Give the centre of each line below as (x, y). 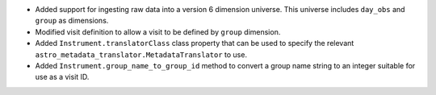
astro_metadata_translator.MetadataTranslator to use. (141, 54)
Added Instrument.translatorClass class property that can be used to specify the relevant (195, 43)
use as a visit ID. (62, 77)
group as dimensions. (72, 21)
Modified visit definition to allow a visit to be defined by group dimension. (158, 31)
